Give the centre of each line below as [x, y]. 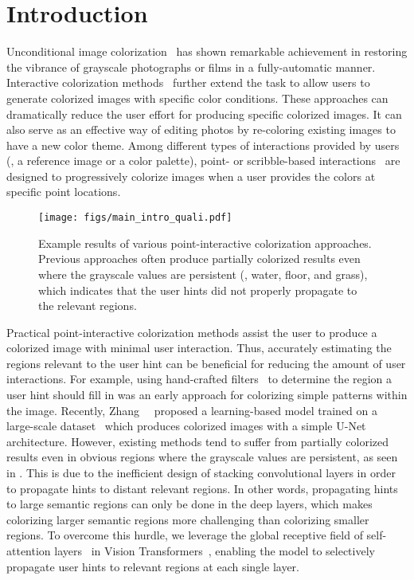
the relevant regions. [88, 306]
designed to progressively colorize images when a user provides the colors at [191, 176]
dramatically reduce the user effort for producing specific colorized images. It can [204, 114]
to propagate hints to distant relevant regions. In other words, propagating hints [202, 488]
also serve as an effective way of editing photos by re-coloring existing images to [201, 129]
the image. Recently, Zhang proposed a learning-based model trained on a [192, 410]
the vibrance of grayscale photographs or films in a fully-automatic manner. [191, 67]
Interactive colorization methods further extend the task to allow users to [188, 82]
